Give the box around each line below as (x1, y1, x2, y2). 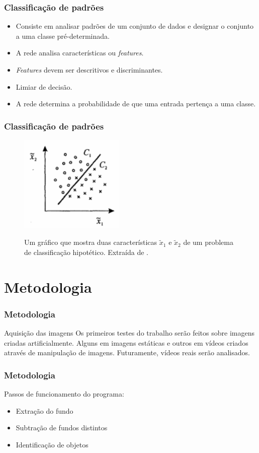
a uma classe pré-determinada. (16, 30, 110, 41)
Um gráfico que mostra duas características (24, 237, 157, 247)
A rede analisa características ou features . (16, 47, 144, 58)
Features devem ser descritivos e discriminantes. (16, 64, 163, 75)
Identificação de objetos (16, 439, 89, 449)
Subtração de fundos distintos (16, 422, 108, 433)
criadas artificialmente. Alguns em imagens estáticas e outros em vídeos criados (4, 337, 248, 348)
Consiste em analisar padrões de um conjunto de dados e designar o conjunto (16, 21, 254, 31)
